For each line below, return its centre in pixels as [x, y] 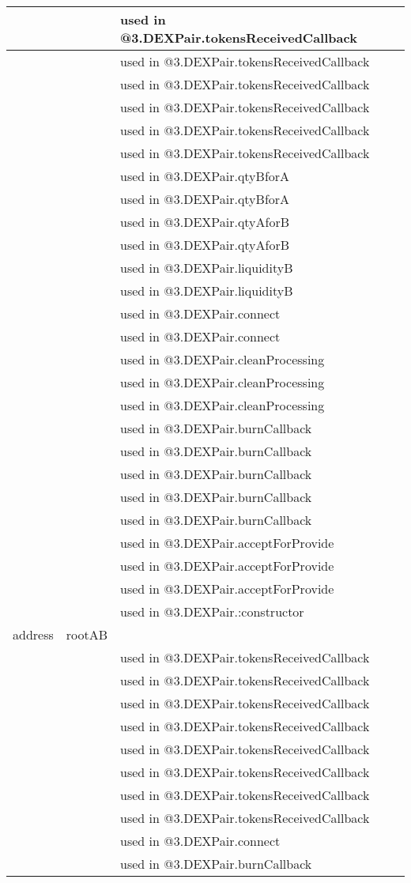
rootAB [87, 634]
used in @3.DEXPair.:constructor [212, 611]
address [33, 634]
